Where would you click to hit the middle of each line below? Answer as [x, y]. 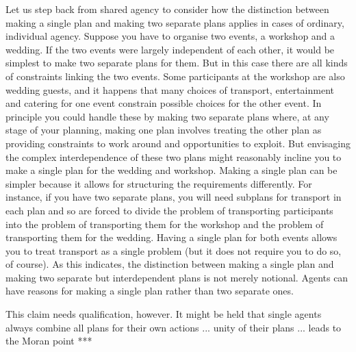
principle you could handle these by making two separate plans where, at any [167, 116]
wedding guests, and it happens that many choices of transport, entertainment [170, 89]
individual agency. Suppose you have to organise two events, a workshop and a [170, 36]
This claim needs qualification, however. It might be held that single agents [164, 314]
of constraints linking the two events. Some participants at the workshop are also [175, 76]
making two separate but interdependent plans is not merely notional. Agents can [177, 277]
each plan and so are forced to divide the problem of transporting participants [169, 210]
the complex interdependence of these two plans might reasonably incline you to [174, 156]
